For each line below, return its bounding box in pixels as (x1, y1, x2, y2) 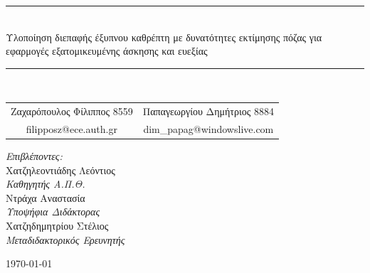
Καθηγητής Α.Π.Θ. (6, 176, 85, 191)
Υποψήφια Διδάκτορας (6, 204, 100, 219)
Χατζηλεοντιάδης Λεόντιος (6, 162, 115, 177)
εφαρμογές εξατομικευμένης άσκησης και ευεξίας (6, 43, 208, 58)
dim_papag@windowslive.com (143, 121, 274, 136)
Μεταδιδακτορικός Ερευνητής (6, 232, 125, 247)
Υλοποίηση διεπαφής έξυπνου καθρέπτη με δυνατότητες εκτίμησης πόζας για (6, 29, 322, 44)
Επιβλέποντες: (6, 149, 63, 164)
